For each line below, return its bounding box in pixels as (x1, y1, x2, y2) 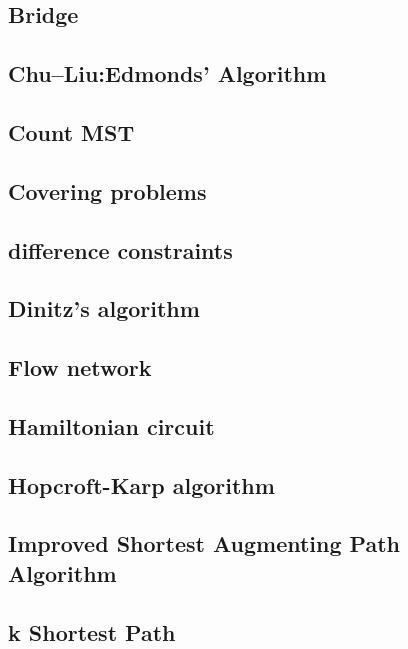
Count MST (8, 116, 135, 147)
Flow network (8, 352, 152, 383)
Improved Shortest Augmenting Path (8, 528, 400, 559)
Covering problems (8, 175, 207, 206)
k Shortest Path (8, 616, 176, 647)
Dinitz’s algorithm (8, 293, 200, 324)
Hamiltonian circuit (8, 410, 215, 441)
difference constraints (8, 234, 233, 265)
